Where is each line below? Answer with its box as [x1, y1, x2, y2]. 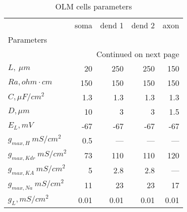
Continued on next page [96, 48, 180, 60]
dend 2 [131, 19, 155, 31]
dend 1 [100, 19, 124, 31]
